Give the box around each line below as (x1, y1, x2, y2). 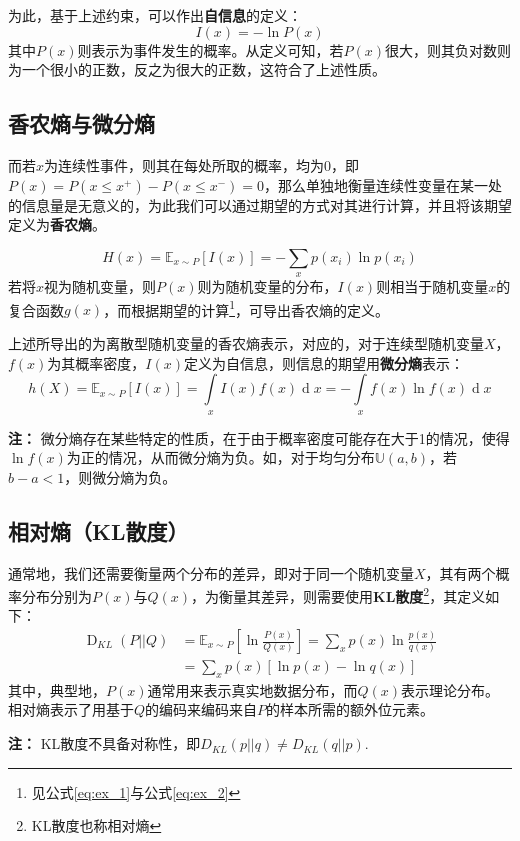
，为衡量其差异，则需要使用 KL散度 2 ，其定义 (191, 583, 486, 606)
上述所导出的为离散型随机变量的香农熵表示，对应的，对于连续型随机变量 (8, 333, 484, 353)
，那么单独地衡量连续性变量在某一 (264, 174, 489, 195)
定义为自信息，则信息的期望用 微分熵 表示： (184, 352, 465, 373)
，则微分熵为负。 (64, 466, 177, 487)
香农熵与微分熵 (8, 108, 155, 139)
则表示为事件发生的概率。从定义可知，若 (77, 39, 344, 60)
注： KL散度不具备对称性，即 (8, 733, 201, 754)
